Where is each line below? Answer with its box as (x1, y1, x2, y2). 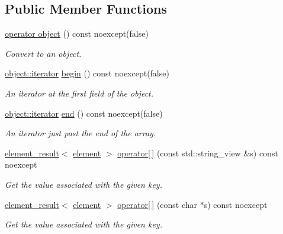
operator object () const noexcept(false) (5, 27, 149, 40)
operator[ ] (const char (117, 198, 198, 210)
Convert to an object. (5, 47, 82, 59)
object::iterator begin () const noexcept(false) (5, 67, 169, 79)
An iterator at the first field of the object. (5, 86, 154, 99)
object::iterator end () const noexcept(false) (5, 107, 163, 119)
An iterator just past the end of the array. (5, 127, 156, 139)
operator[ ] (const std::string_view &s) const (117, 146, 278, 159)
